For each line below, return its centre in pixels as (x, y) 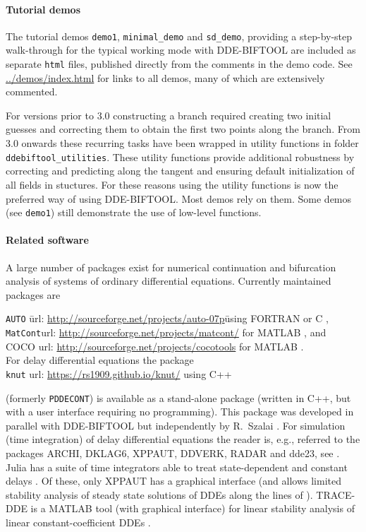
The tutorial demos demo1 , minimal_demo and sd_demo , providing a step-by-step (179, 36)
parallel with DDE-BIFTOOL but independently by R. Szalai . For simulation (176, 425)
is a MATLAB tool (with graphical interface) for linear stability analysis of (193, 508)
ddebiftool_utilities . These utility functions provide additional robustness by (180, 156)
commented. (32, 91)
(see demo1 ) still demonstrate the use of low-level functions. (134, 212)
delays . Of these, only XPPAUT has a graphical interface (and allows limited (174, 481)
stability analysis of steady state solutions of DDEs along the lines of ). (159, 494)
